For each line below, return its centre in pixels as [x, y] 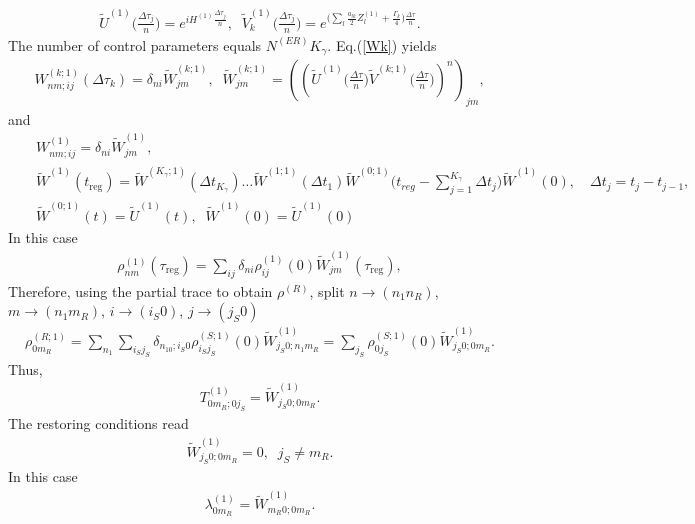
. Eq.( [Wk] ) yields [382, 44]
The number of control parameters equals [135, 44]
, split [327, 290]
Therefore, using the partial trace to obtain [140, 290]
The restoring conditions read [98, 423]
